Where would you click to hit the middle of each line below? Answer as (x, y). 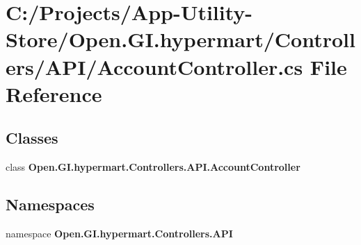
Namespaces (50, 204)
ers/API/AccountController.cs (154, 66)
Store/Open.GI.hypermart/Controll (180, 39)
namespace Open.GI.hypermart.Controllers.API (119, 233)
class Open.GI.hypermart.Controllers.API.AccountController (153, 167)
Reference (54, 93)
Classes (32, 138)
